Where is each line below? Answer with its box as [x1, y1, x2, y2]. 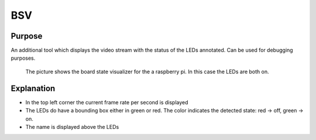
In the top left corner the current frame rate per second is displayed [25, 98, 188, 105]
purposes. [11, 54, 36, 62]
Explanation [11, 83, 56, 93]
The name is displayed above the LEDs [25, 123, 119, 130]
